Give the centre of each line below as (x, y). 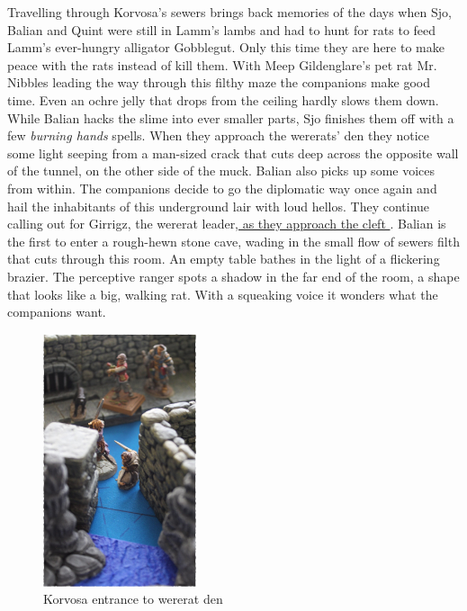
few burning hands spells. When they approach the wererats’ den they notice (219, 135)
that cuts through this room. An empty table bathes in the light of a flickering (224, 259)
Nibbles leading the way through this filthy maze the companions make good (219, 82)
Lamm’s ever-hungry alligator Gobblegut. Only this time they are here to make (226, 47)
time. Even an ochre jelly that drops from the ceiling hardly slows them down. (223, 99)
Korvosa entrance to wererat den (133, 599)
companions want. (57, 312)
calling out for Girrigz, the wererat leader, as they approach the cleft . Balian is (227, 224)
